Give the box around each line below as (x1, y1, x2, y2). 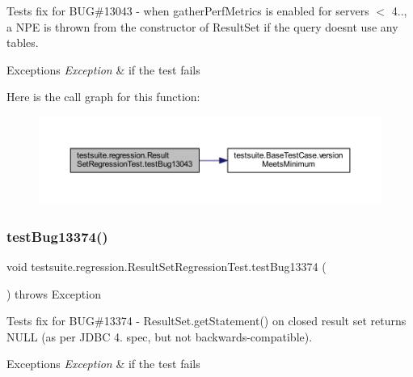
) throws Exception (6, 285, 101, 302)
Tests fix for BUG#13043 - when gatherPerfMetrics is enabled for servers (6, 2, 369, 19)
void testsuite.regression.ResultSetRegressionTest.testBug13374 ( (6, 258, 327, 275)
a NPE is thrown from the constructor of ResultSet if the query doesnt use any (6, 18, 398, 35)
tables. (6, 34, 39, 51)
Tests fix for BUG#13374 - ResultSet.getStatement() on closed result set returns (6, 312, 407, 329)
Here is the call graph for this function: (6, 88, 200, 105)
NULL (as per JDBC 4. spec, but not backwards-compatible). (6, 328, 313, 345)
